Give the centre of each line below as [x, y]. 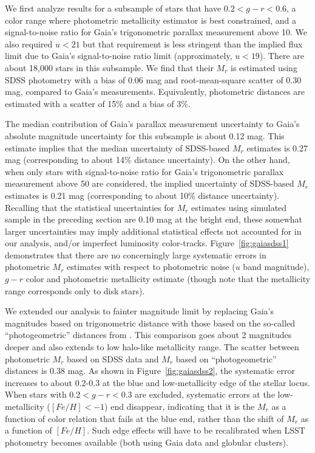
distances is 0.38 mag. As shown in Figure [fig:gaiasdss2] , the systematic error [150, 371]
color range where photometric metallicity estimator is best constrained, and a [151, 20]
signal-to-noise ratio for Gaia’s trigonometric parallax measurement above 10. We [156, 32]
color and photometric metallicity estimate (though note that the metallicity [168, 279]
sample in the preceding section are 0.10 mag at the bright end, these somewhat [154, 219]
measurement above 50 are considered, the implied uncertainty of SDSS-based [150, 183]
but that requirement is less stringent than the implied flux [193, 43]
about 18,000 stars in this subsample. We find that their [109, 67]
